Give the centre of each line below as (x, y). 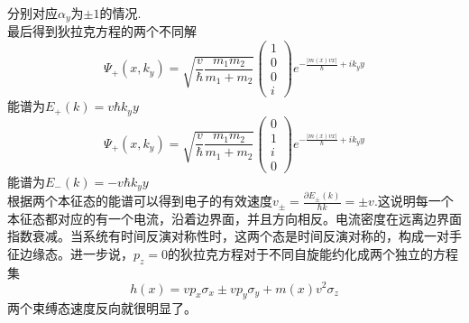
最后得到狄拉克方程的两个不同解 (102, 31)
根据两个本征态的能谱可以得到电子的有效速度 (140, 201)
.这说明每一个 (414, 201)
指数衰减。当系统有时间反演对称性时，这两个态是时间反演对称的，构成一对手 (234, 236)
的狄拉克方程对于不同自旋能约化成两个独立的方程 (313, 254)
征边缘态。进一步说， (70, 254)
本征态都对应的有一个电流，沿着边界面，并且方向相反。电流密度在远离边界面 (234, 218)
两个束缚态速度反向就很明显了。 (102, 308)
